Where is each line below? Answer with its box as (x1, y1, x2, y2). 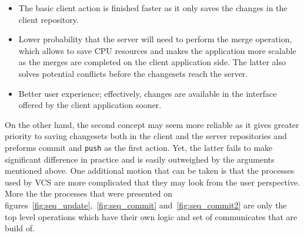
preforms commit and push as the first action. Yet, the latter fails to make (5, 141, 273, 153)
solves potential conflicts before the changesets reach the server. (18, 67, 248, 79)
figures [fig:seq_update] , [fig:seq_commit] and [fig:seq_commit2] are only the (5, 198, 287, 211)
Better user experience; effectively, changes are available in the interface (18, 87, 277, 99)
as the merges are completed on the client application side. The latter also (18, 56, 286, 68)
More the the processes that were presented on (5, 187, 173, 200)
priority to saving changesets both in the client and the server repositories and (5, 130, 287, 142)
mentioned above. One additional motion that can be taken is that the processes (5, 164, 295, 177)
